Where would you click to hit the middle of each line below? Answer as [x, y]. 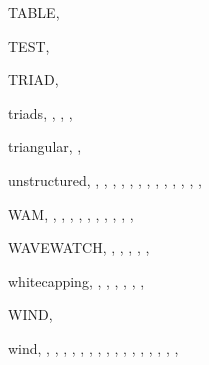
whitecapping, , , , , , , [76, 280]
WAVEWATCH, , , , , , [79, 247]
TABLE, [34, 12]
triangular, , [45, 146]
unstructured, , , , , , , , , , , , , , [105, 179]
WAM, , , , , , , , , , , [71, 213]
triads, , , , [40, 112]
